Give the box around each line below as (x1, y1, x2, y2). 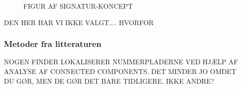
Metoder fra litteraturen (4, 38, 101, 50)
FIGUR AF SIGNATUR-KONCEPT (23, 1, 133, 11)
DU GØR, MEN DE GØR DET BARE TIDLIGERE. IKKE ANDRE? (4, 75, 214, 86)
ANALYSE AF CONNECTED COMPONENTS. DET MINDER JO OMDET (4, 66, 237, 76)
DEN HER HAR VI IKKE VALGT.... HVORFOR (4, 17, 154, 27)
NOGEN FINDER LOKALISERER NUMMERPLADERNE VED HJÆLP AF (4, 57, 238, 67)
